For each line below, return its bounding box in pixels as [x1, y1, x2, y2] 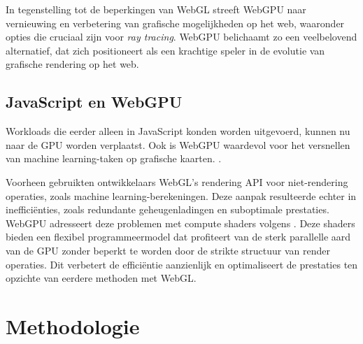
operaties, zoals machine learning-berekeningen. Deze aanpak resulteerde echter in [6, 188, 357, 203]
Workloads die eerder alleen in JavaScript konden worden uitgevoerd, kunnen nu [6, 124, 350, 138]
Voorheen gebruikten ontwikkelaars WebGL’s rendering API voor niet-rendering [6, 174, 348, 189]
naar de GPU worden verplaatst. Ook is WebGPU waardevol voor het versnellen [6, 137, 350, 152]
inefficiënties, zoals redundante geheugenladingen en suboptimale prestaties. [6, 202, 329, 217]
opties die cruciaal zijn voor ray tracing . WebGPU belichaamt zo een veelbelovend [6, 29, 357, 44]
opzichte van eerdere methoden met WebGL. [6, 271, 197, 285]
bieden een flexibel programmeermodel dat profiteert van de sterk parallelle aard [6, 229, 351, 244]
